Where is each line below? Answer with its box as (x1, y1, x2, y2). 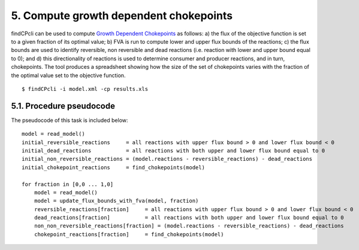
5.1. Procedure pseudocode (11, 100, 115, 111)
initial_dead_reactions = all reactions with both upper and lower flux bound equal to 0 (22, 147, 325, 154)
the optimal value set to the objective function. (11, 72, 126, 79)
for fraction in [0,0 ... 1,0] (22, 181, 114, 188)
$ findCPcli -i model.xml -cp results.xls (22, 86, 149, 92)
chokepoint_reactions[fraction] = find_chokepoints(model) (34, 231, 224, 237)
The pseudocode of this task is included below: (11, 117, 128, 124)
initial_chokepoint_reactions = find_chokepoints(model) (22, 164, 205, 170)
